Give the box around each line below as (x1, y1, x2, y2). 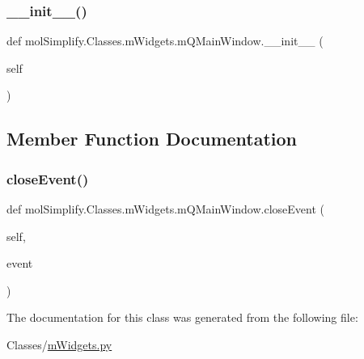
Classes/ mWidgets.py (6, 336, 112, 353)
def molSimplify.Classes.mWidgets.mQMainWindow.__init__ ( (6, 32, 324, 49)
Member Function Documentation (6, 126, 298, 151)
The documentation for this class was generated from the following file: (6, 309, 358, 326)
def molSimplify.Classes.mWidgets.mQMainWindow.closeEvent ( (6, 201, 325, 217)
